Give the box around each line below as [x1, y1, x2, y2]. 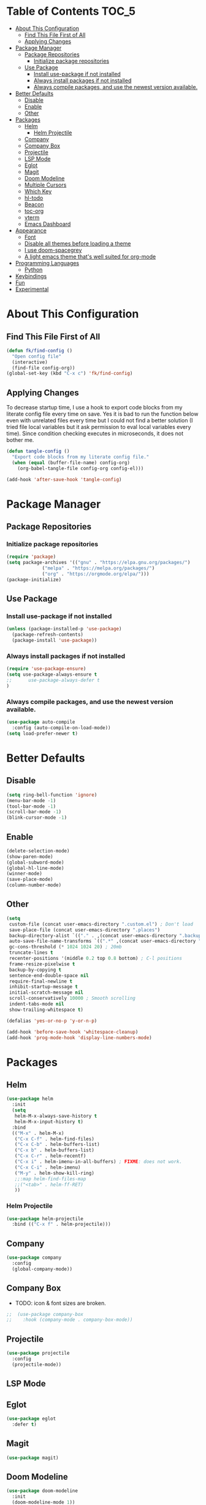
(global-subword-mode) [6, 859, 64, 865]
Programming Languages [15, 259, 80, 266]
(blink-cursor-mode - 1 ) [6, 814, 67, 821]
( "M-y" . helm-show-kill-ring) [14, 1170, 95, 1176]
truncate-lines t [9, 950, 53, 956]
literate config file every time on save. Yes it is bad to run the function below [6, 410, 199, 418]
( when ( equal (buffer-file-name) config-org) [12, 459, 131, 466]
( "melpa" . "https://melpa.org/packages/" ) [42, 565, 155, 571]
